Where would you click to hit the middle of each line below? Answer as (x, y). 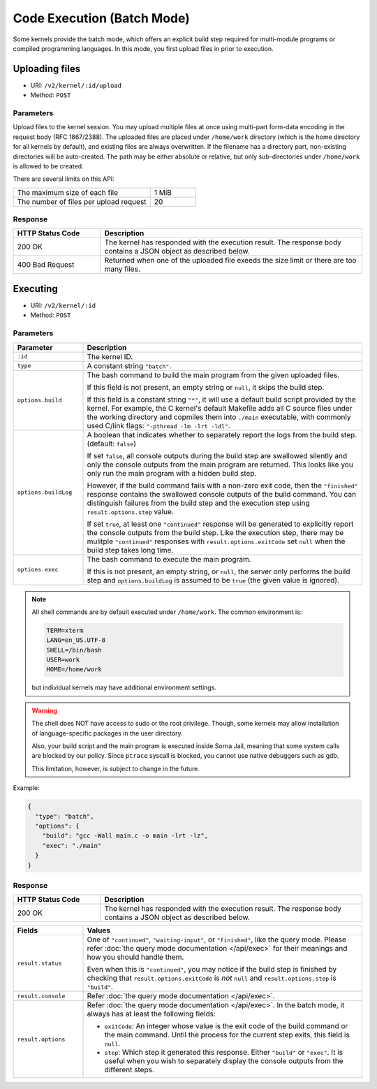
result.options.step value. (130, 511)
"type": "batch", (65, 816)
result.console (41, 996)
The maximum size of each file (68, 192)
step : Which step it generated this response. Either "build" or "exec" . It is (224, 1053)
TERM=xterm (65, 630)
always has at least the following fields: (151, 1014)
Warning (44, 710)
